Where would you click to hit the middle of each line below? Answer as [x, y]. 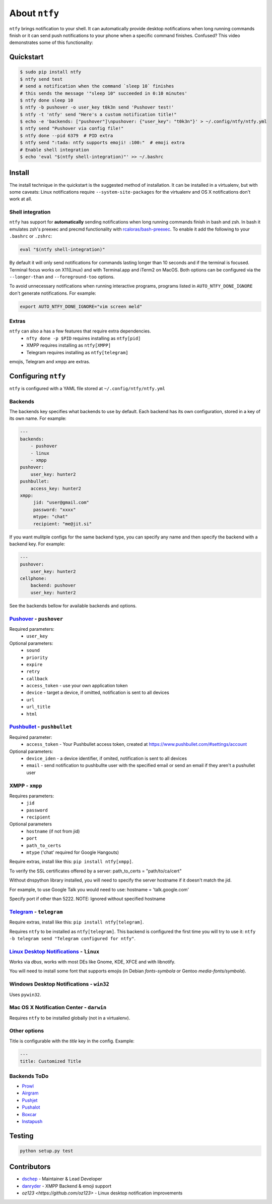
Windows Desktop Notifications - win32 [59, 984]
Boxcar [29, 1114]
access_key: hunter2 [56, 488]
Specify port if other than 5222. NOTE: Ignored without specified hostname [87, 899]
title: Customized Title [51, 1061]
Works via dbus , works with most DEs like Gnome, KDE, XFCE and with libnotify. [92, 962]
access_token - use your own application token [77, 686]
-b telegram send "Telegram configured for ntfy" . [73, 938]
